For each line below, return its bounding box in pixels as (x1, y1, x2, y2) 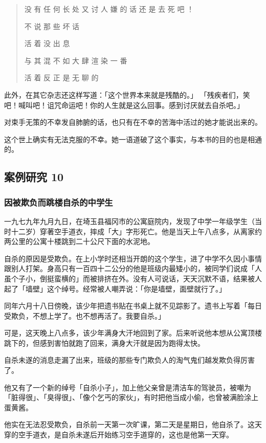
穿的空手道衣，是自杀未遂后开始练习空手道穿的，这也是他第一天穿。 (4, 429, 233, 440)
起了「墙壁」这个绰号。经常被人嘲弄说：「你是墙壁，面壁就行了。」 (4, 283, 226, 294)
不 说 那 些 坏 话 (24, 20, 80, 31)
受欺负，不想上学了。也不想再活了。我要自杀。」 (4, 310, 165, 321)
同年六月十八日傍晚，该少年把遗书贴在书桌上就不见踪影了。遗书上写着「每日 (4, 300, 262, 311)
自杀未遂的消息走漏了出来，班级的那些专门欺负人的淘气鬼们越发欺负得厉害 (4, 355, 255, 365)
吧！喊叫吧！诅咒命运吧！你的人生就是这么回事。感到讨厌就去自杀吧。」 (4, 99, 244, 110)
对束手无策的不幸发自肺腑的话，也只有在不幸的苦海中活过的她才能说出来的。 (4, 117, 262, 127)
